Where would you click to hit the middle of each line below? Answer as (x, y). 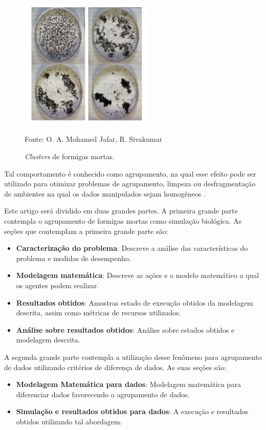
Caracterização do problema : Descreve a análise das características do (132, 248)
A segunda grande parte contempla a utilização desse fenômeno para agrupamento (133, 357)
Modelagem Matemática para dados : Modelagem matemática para (128, 384)
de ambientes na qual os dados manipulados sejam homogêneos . (105, 193)
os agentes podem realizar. (58, 285)
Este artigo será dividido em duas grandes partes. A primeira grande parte (121, 211)
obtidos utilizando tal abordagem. (69, 421)
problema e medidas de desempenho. (73, 258)
